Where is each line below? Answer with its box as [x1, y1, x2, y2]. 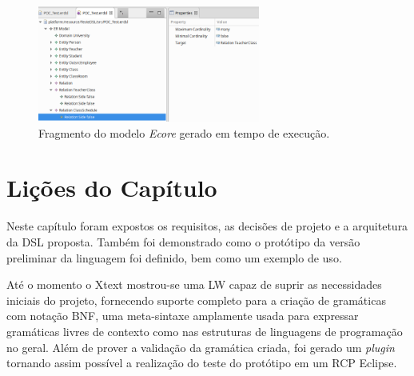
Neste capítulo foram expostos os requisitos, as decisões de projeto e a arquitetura [6, 218, 408, 234]
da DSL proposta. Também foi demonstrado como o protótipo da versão [6, 233, 360, 250]
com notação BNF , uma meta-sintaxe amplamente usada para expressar [6, 307, 359, 324]
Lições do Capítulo [6, 171, 217, 204]
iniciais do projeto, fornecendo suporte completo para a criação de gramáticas [6, 291, 386, 308]
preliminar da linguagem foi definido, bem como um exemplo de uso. [6, 249, 342, 266]
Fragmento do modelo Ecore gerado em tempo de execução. [38, 124, 330, 141]
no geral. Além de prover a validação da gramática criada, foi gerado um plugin [6, 338, 395, 355]
